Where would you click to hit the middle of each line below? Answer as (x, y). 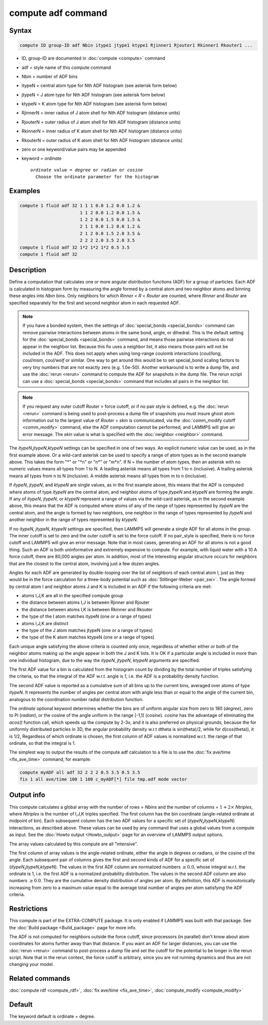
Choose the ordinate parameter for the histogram (97, 177)
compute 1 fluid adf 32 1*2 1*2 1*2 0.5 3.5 (75, 247)
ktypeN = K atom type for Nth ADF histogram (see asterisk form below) (94, 104)
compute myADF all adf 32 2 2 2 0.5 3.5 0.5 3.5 (80, 772)
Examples (25, 191)
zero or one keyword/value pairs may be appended (74, 149)
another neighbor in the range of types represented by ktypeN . (74, 520)
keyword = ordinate (42, 158)
